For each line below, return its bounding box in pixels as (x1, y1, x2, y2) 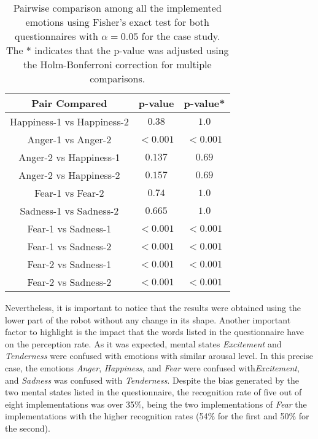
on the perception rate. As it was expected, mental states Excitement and (5, 337, 282, 350)
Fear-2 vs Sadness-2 (27, 275, 112, 289)
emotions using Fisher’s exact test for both (25, 15, 209, 29)
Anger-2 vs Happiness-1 (18, 150, 120, 164)
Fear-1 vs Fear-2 (34, 186, 104, 200)
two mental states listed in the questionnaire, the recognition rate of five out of (5, 386, 302, 398)
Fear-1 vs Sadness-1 (27, 221, 112, 235)
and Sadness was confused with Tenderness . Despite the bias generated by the (5, 373, 300, 386)
